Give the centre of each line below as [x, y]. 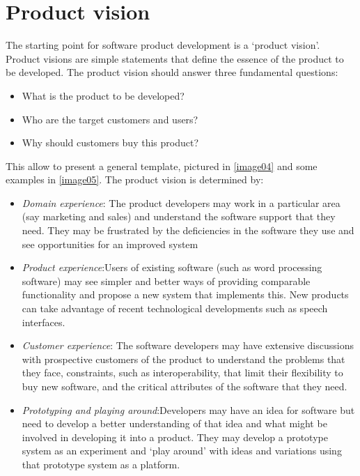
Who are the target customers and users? [110, 119]
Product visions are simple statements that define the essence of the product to [175, 58]
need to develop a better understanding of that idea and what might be [174, 423]
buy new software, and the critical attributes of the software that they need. [185, 386]
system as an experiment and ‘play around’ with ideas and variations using [182, 451]
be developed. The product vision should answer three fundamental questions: [172, 72]
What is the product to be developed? [103, 95]
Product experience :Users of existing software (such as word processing [172, 267]
